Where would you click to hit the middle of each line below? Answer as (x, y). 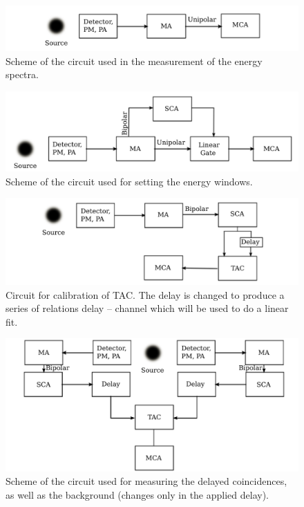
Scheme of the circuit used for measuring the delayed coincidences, (146, 481)
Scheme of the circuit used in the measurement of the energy (134, 61)
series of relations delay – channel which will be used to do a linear (147, 308)
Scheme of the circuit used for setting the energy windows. (129, 181)
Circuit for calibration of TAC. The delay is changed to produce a (145, 294)
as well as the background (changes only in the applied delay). (137, 494)
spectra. (22, 74)
